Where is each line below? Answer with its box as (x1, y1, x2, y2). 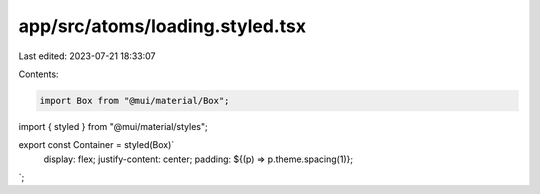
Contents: (18, 68, 59, 80)
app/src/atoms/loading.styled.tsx (18, 15, 307, 37)
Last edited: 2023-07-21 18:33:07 (18, 50, 156, 62)
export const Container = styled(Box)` (18, 139, 175, 151)
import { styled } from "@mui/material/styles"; (18, 120, 209, 132)
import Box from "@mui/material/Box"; (39, 95, 230, 106)
